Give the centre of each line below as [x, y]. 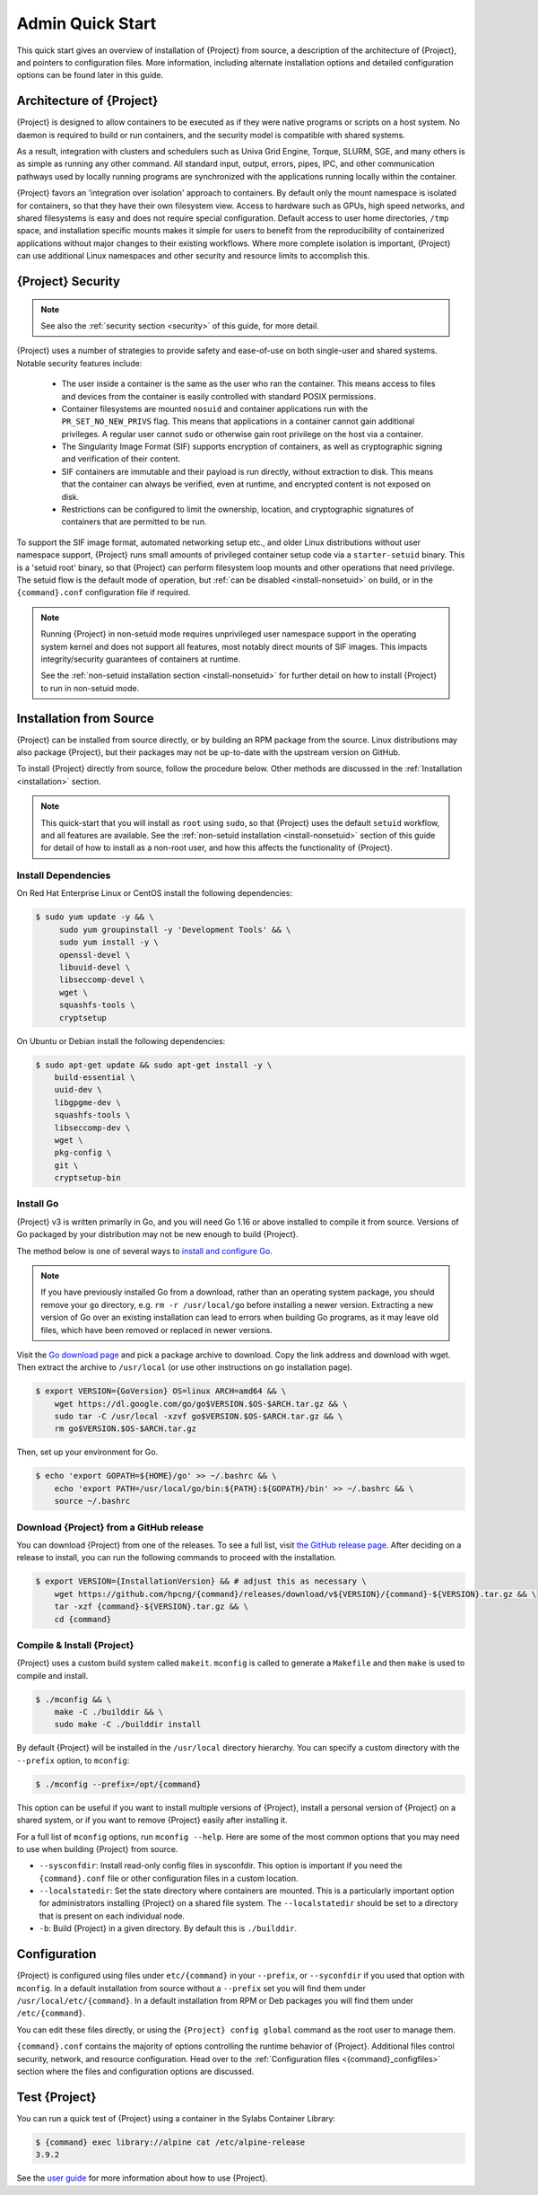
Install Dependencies [64, 875]
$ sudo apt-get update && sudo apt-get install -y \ [154, 1065]
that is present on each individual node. [112, 1916]
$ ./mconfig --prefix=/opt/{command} [118, 1784]
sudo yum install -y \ [108, 942]
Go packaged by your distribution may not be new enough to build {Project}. [158, 1234]
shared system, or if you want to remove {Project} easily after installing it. [152, 1820]
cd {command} [83, 1619]
